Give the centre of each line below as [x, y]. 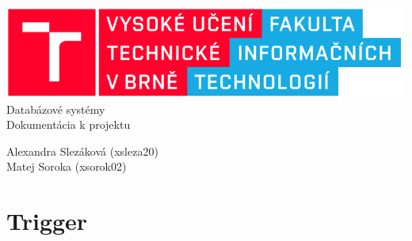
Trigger [47, 221]
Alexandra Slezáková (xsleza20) [82, 151]
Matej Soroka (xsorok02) [67, 166]
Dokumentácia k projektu [69, 124]
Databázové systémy [56, 109]
